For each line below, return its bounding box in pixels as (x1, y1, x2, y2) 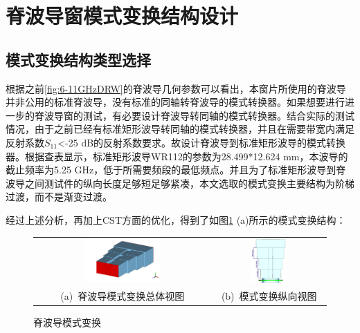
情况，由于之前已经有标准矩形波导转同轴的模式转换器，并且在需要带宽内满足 (6, 122, 354, 136)
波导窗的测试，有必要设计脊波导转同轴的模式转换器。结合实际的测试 (44, 108, 354, 122)
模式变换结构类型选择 (6, 48, 151, 70)
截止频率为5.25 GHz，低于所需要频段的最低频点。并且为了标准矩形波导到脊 (6, 162, 346, 177)
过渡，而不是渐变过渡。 (6, 189, 112, 204)
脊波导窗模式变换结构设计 (6, 1, 239, 30)
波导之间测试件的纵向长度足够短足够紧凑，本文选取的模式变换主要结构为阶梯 (6, 175, 354, 190)
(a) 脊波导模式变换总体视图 (60, 288, 185, 303)
